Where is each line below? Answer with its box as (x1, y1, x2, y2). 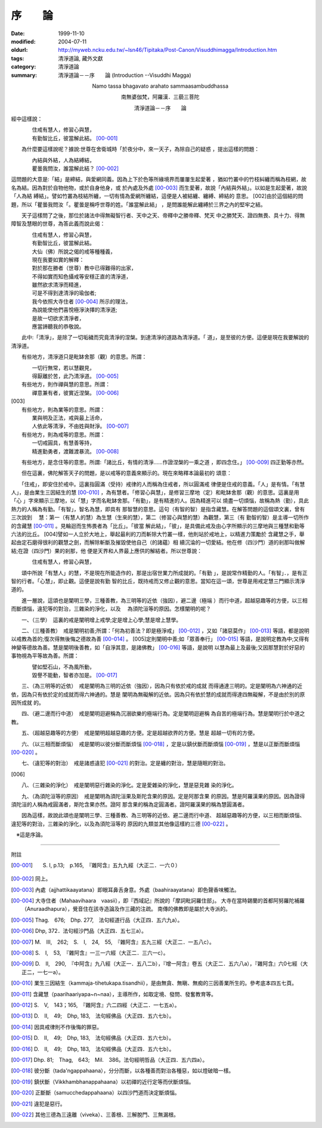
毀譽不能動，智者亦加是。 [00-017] (32, 671, 117, 678)
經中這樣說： (11, 115, 43, 122)
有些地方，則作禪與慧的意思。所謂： (21, 381, 110, 388)
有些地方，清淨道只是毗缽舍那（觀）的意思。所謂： (21, 353, 147, 360)
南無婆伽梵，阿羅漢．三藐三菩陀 (121, 93, 200, 101)
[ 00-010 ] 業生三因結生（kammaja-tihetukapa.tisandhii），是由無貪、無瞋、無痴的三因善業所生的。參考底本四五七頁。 (11, 979, 298, 987)
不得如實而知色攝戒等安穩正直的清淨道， (32, 273, 131, 280)
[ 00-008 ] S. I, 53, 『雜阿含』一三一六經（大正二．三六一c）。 (11, 949, 169, 957)
